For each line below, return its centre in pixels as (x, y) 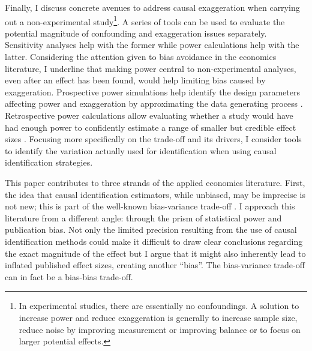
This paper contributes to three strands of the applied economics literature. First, (155, 182)
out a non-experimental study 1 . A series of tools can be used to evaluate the (145, 20)
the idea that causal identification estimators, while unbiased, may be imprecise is (155, 194)
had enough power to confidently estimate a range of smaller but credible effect (151, 127)
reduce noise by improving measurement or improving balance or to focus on (160, 329)
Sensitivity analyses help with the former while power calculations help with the (152, 45)
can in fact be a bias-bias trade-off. (69, 276)
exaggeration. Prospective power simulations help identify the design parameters (152, 91)
